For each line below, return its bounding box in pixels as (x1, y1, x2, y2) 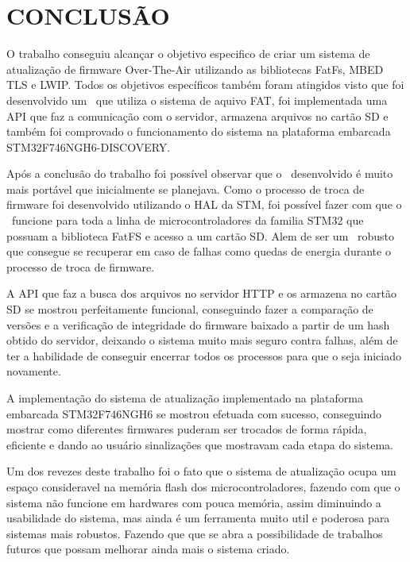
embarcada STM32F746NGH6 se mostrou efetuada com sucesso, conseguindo (6, 405, 382, 421)
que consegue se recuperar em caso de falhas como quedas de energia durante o (6, 243, 391, 260)
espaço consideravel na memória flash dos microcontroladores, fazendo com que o (6, 478, 400, 495)
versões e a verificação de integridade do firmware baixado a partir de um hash (6, 316, 390, 333)
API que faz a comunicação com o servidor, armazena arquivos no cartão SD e (6, 107, 389, 124)
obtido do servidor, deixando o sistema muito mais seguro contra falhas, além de (6, 332, 398, 348)
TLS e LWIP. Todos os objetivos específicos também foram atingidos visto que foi (6, 76, 404, 93)
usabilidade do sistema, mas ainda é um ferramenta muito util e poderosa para (6, 510, 390, 526)
